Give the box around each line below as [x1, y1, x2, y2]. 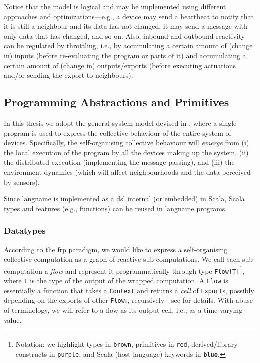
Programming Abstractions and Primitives [4, 94, 229, 110]
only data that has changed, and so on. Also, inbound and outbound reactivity [4, 30, 245, 41]
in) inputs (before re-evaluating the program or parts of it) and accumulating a [4, 50, 246, 60]
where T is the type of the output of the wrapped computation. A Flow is [4, 275, 228, 286]
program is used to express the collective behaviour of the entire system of [4, 127, 231, 138]
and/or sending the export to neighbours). [4, 70, 133, 80]
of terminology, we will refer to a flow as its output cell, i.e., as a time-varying [4, 304, 243, 315]
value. [4, 314, 22, 325]
